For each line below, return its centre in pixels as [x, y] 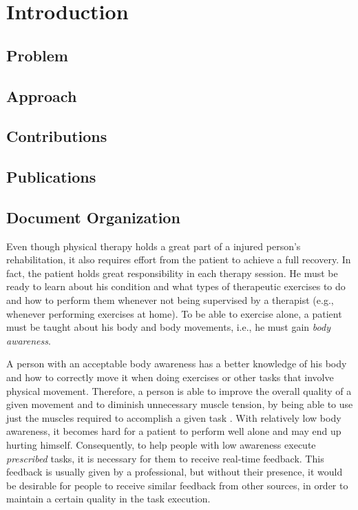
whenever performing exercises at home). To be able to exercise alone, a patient [174, 313]
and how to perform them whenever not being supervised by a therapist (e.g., [170, 300]
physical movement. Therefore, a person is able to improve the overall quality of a [179, 390]
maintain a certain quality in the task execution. [108, 499]
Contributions [57, 136]
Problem [37, 55]
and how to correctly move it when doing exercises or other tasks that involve [170, 377]
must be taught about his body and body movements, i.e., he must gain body [168, 327]
